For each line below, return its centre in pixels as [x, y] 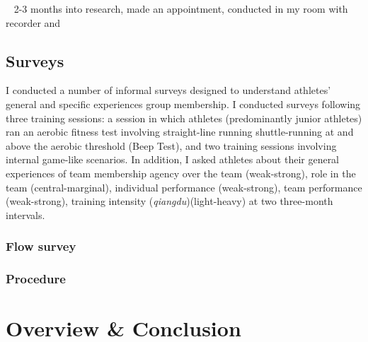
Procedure [36, 279]
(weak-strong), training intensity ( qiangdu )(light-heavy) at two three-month [169, 201]
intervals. [25, 214]
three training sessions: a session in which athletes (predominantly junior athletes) [184, 118]
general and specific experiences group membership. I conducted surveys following [183, 104]
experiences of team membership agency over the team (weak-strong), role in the [181, 173]
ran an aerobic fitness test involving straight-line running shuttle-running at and [180, 132]
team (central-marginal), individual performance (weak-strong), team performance [184, 187]
